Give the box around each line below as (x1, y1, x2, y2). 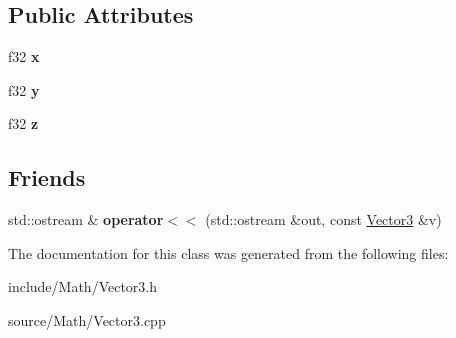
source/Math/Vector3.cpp (8, 309, 166, 330)
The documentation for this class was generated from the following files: (8, 242, 449, 263)
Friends (8, 162, 86, 193)
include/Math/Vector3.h (8, 276, 158, 297)
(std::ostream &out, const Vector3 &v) (205, 209, 442, 230)
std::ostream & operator (8, 209, 164, 230)
